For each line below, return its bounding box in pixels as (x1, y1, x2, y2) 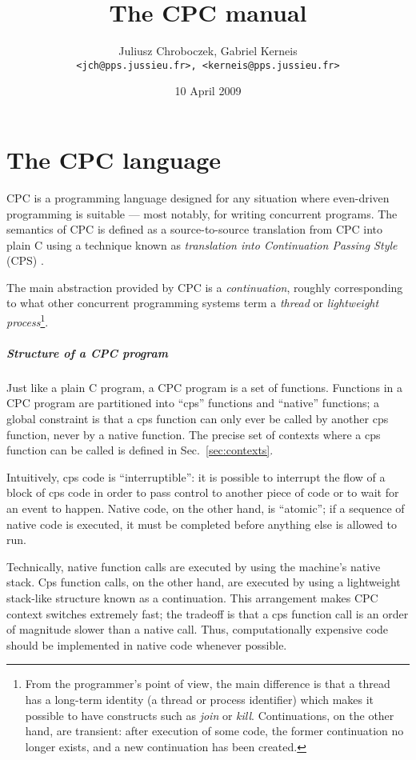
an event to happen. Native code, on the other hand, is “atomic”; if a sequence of (6, 500, 405, 517)
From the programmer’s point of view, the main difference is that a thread (25, 675, 390, 692)
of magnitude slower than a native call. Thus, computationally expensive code (6, 621, 389, 638)
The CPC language (6, 142, 222, 175)
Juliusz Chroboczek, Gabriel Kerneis (118, 42, 298, 59)
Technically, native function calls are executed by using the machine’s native (6, 558, 381, 574)
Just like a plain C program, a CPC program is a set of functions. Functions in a (6, 378, 403, 395)
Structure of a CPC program (6, 344, 168, 361)
